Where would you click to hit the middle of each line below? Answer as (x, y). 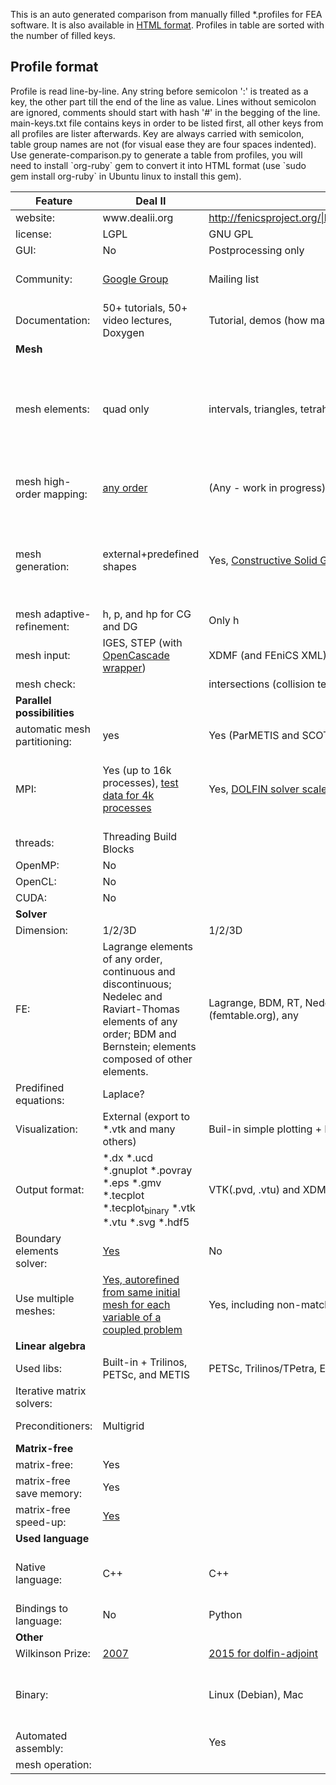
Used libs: (39, 1368)
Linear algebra (51, 1346)
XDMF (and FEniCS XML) (267, 655)
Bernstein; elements (149, 1046)
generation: (42, 566)
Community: (44, 279)
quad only (126, 409)
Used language (52, 1538)
